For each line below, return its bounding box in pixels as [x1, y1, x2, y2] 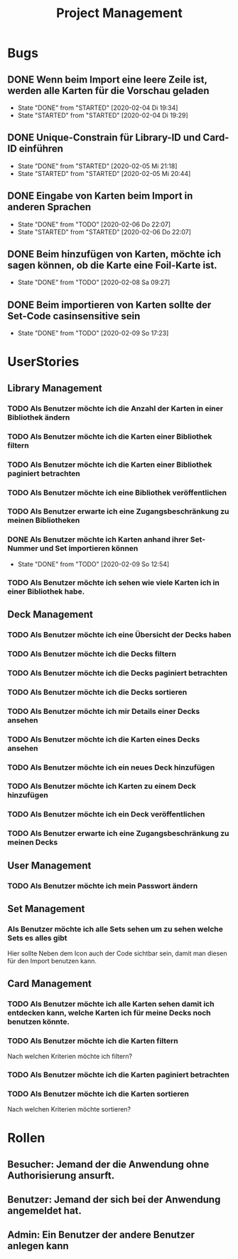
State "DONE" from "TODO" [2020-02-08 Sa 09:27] [17, 278, 171, 286]
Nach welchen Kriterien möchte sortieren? [7, 1105, 131, 1114]
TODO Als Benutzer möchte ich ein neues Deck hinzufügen [7, 762, 215, 772]
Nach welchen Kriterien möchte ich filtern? [7, 1052, 133, 1060]
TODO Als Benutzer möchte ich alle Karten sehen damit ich [7, 999, 215, 1009]
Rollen [7, 1130, 45, 1146]
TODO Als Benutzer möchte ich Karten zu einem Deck [7, 782, 197, 792]
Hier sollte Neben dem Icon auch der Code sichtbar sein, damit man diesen [7, 949, 227, 958]
